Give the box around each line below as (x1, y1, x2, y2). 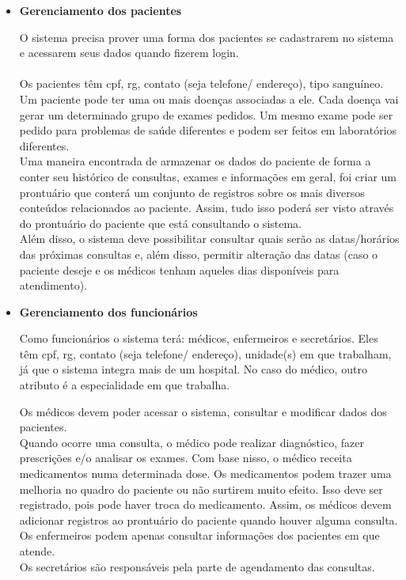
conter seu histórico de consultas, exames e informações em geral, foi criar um (19, 168, 397, 184)
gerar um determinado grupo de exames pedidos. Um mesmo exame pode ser (19, 106, 393, 123)
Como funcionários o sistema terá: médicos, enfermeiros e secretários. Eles (19, 330, 378, 347)
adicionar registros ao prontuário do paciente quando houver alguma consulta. (19, 511, 398, 528)
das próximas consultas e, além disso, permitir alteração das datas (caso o (19, 245, 378, 262)
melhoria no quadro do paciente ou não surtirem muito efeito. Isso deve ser (19, 480, 383, 497)
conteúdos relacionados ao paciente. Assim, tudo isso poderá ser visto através (19, 199, 394, 216)
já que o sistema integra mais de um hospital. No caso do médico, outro (19, 361, 367, 377)
